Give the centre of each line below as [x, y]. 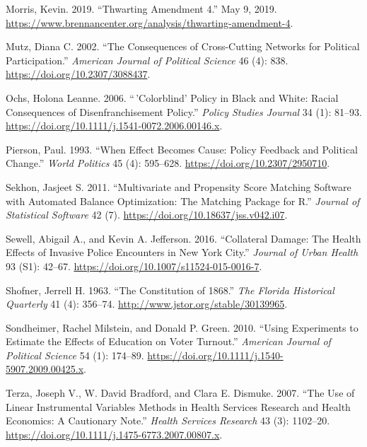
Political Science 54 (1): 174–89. [75, 355]
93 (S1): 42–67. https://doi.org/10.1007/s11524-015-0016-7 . [134, 266]
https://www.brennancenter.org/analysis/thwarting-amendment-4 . [150, 22]
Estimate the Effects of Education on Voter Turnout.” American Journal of [168, 341]
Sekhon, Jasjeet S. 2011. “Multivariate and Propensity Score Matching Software [179, 186]
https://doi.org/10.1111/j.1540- [215, 355]
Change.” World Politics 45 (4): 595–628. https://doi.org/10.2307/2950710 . [168, 163]
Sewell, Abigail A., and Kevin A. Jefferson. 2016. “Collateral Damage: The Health [183, 238]
